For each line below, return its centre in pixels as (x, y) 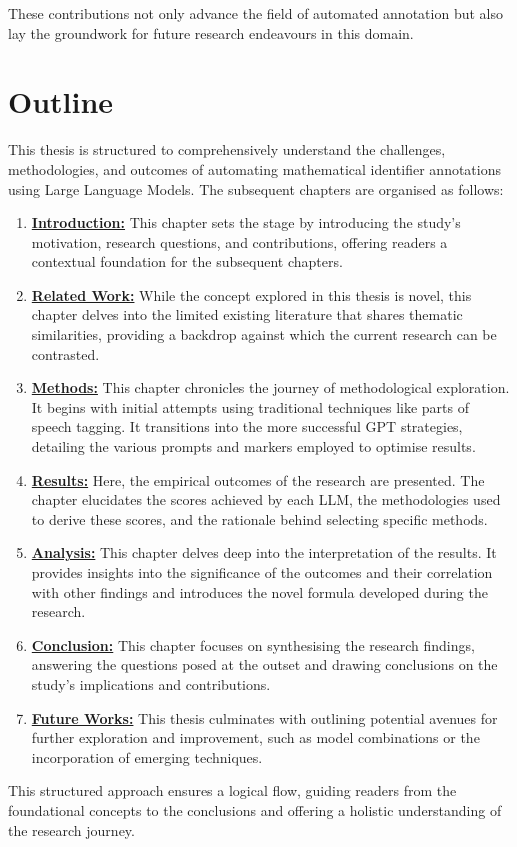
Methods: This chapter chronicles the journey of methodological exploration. (270, 387)
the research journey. (71, 829)
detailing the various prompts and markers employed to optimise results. (253, 446)
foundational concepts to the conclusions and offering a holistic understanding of (255, 809)
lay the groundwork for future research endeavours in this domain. (211, 32)
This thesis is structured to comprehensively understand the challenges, (227, 149)
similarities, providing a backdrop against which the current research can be (264, 334)
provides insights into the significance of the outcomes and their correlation (262, 572)
